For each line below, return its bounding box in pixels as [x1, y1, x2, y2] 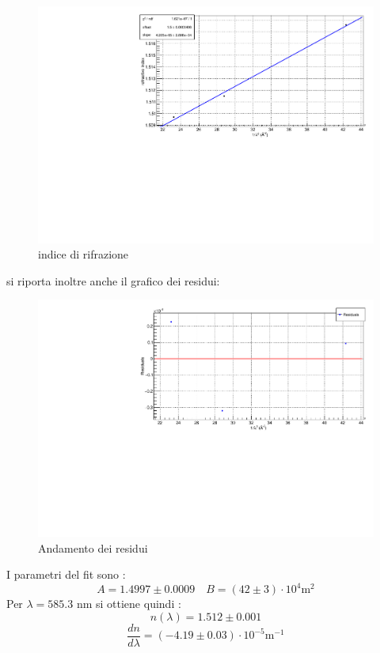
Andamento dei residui [38, 539, 148, 556]
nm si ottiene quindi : [76, 595, 181, 612]
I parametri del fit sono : [6, 566, 126, 583]
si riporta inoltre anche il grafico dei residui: [6, 272, 220, 289]
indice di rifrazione [38, 246, 129, 262]
